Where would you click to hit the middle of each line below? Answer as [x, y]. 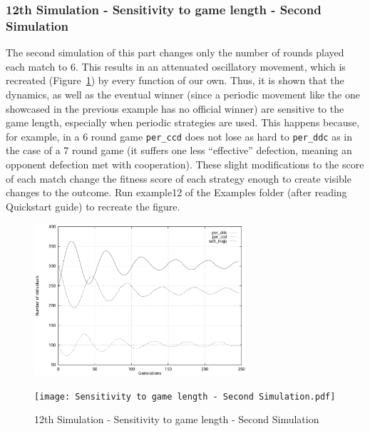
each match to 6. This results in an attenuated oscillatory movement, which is [176, 66]
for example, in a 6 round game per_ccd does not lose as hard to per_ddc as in [179, 136]
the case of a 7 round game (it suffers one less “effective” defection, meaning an [179, 150]
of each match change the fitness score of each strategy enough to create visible [179, 178]
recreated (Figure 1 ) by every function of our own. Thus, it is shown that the [175, 80]
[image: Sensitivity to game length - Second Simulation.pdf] [185, 396]
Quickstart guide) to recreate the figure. [93, 206]
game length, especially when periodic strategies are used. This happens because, [183, 122]
